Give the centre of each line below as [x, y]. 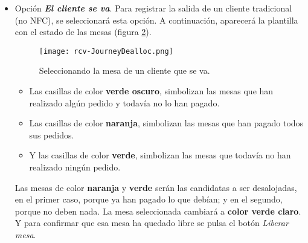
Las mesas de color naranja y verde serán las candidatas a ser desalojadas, [156, 187]
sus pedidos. [52, 134]
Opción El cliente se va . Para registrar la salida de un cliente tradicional [153, 8]
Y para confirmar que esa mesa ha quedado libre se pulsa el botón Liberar [152, 223]
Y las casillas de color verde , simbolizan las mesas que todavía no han [160, 155]
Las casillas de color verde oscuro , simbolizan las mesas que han [151, 91]
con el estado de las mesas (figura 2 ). [83, 32]
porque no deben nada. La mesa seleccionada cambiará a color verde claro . [158, 211]
